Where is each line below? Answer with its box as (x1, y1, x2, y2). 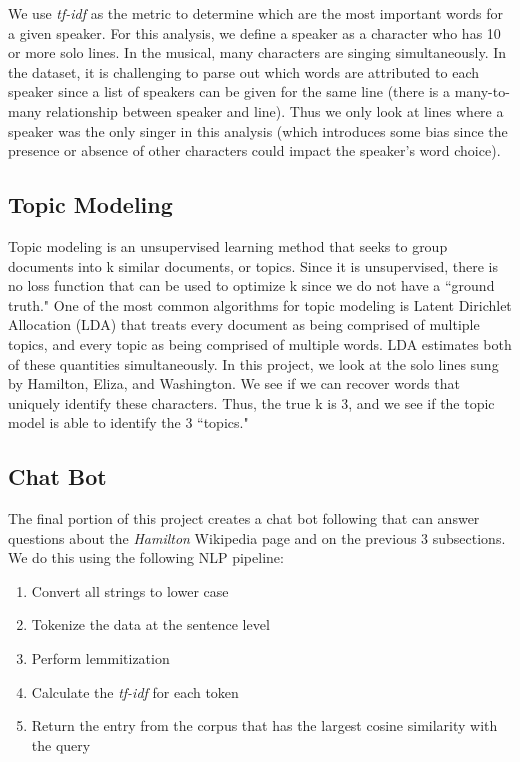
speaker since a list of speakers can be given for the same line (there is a (8, 81, 451, 102)
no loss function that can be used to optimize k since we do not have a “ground (8, 275, 495, 296)
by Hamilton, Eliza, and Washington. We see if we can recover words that (8, 373, 461, 394)
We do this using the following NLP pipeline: (8, 547, 284, 568)
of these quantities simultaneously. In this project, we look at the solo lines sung (8, 353, 499, 374)
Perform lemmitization (31, 648, 170, 669)
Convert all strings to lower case (31, 580, 229, 601)
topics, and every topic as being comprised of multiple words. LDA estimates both (8, 333, 512, 354)
